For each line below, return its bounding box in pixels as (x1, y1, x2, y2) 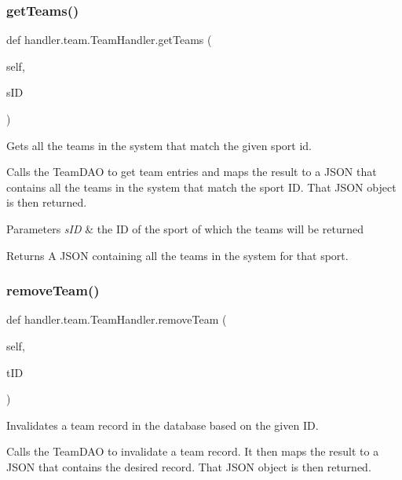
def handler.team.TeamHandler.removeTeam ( (6, 311, 227, 328)
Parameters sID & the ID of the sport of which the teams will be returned (6, 220, 364, 236)
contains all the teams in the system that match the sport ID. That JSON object (6, 178, 397, 195)
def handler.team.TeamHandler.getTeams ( (6, 31, 212, 48)
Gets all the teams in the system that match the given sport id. (6, 137, 312, 153)
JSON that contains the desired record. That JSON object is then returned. (6, 458, 371, 475)
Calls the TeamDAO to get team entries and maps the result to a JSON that (6, 163, 377, 180)
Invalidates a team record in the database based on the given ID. (6, 416, 319, 433)
